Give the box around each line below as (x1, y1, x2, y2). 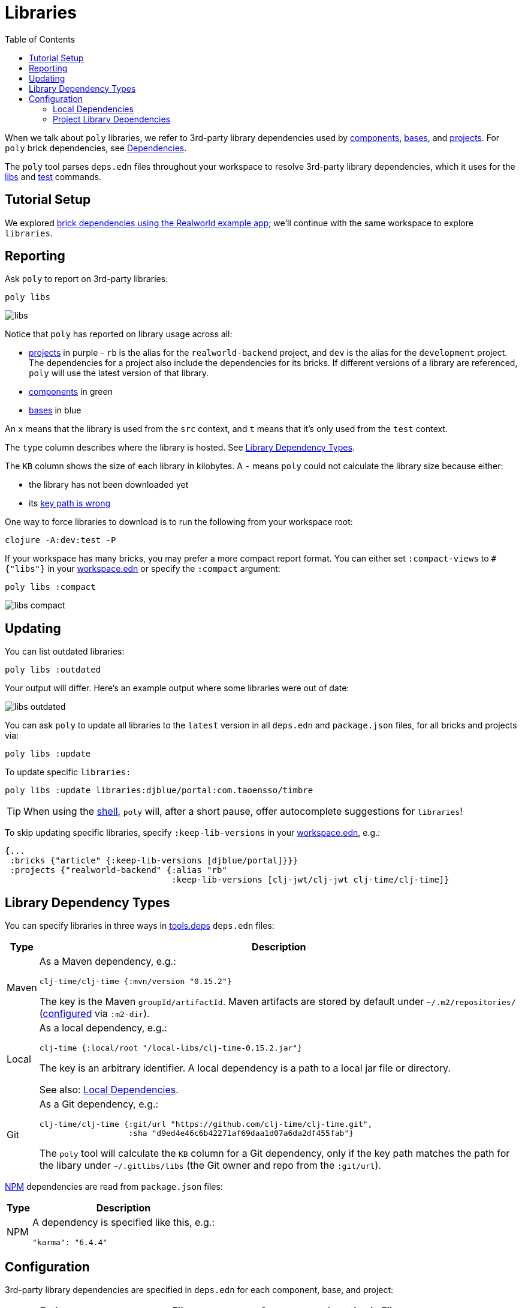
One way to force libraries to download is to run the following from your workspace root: (5, 517, 353, 527)
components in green (29, 386, 113, 397)
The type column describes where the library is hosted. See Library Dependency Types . (5, 442, 355, 453)
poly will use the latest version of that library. (29, 368, 209, 379)
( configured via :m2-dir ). (39, 1007, 150, 1020)
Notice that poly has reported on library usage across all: (5, 329, 233, 340)
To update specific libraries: (5, 767, 131, 778)
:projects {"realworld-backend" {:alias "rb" (10, 865, 227, 875)
